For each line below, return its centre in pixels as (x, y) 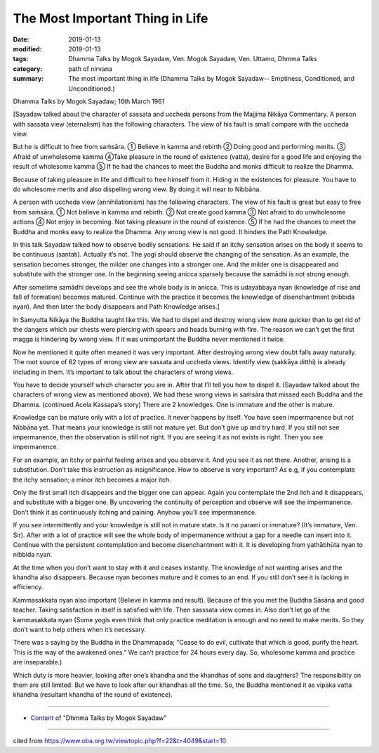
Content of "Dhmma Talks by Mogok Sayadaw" (99, 718)
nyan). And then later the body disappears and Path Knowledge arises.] (117, 307)
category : (28, 69)
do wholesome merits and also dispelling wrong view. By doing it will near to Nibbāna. (137, 189)
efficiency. (28, 587)
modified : (27, 49)
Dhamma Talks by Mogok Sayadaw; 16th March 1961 (89, 101)
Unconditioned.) (92, 89)
